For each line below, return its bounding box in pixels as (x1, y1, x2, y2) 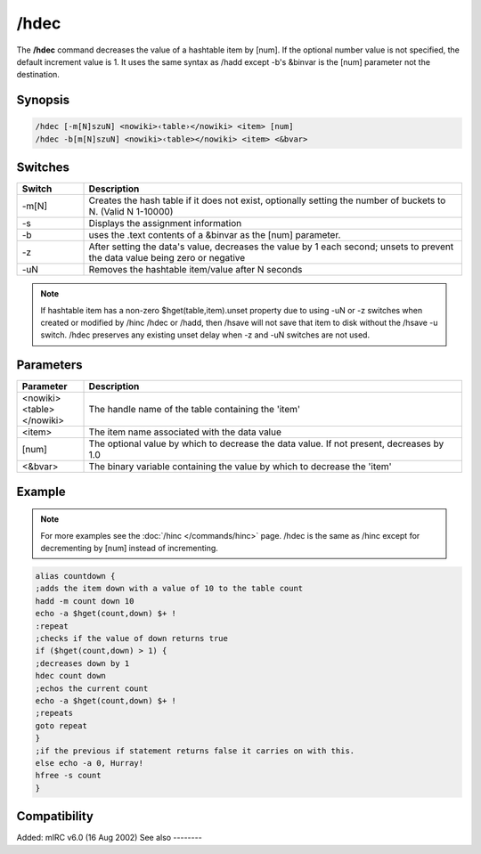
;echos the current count (35, 683, 149, 694)
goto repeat (35, 720, 88, 730)
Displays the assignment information (88, 217, 242, 230)
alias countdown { (35, 571, 116, 582)
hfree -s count (35, 770, 102, 781)
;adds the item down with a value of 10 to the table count (35, 583, 304, 594)
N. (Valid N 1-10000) (88, 206, 174, 218)
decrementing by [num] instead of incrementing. (40, 543, 218, 554)
